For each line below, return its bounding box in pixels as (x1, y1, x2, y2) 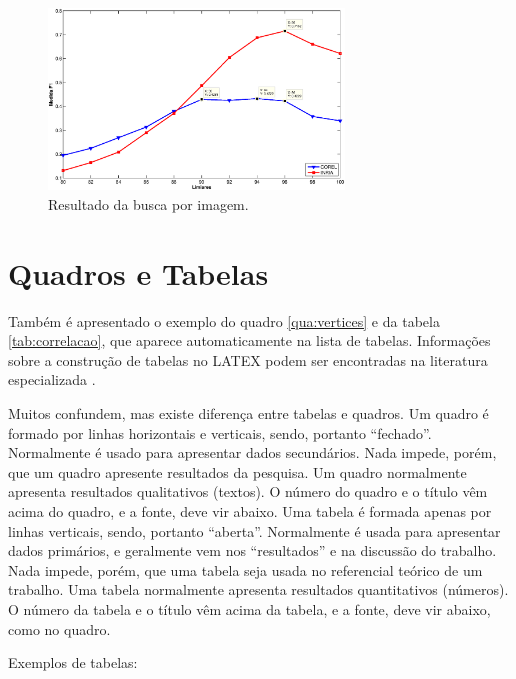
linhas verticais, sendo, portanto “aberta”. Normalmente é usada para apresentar (8, 520, 501, 541)
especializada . (8, 369, 96, 390)
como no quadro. (8, 618, 111, 639)
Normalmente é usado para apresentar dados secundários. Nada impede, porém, (8, 442, 497, 463)
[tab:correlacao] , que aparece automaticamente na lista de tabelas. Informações (8, 330, 491, 351)
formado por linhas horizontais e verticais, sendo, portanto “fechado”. (8, 422, 432, 443)
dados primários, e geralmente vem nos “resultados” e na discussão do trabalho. (8, 540, 497, 561)
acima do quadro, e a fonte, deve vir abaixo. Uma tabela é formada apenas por (8, 500, 492, 521)
